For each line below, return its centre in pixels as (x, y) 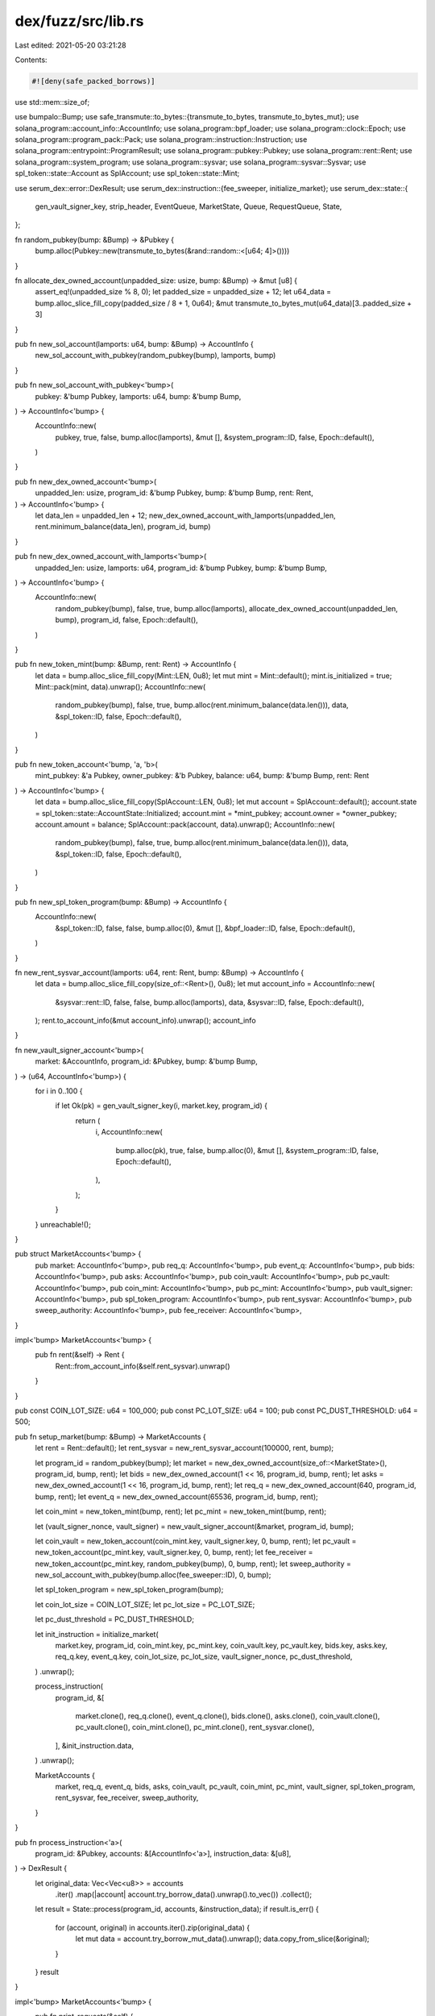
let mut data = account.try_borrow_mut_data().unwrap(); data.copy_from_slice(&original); (222, 1939)
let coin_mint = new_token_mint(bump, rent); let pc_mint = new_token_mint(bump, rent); (181, 1511)
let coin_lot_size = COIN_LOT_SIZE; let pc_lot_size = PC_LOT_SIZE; (145, 1604)
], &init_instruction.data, (95, 1745)
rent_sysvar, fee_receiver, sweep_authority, (127, 1797)
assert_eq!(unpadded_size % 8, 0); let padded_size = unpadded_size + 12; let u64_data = (183, 292)
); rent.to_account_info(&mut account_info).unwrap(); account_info (146, 1021)
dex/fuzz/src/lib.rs (79, 21)
